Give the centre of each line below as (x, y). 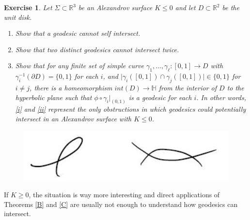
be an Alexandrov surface (115, 7)
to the (235, 87)
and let (185, 7)
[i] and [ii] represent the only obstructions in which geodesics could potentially (131, 109)
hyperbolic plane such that (54, 97)
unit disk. (18, 17)
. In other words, (221, 97)
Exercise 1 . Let (28, 7)
